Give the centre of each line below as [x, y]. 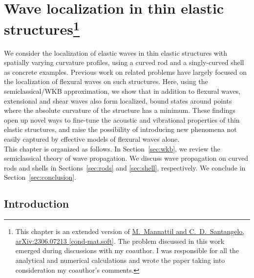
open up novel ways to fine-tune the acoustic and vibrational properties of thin [122, 119]
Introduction [37, 203]
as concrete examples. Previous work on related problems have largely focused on [125, 72]
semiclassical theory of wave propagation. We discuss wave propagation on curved [126, 158]
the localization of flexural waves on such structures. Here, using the [106, 81]
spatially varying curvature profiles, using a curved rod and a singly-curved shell [124, 62]
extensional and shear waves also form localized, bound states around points [118, 100]
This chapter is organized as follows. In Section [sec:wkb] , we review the [112, 148]
